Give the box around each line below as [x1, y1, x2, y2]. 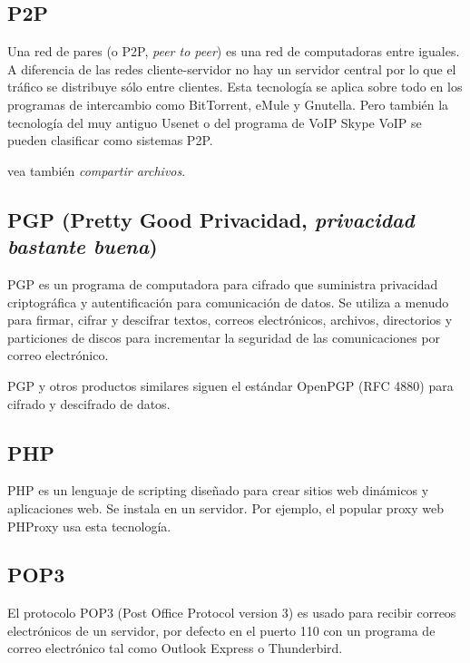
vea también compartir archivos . [7, 161, 186, 180]
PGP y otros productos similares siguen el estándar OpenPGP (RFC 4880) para [7, 375, 454, 395]
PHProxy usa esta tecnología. [7, 516, 171, 535]
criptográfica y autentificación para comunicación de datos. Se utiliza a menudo [7, 292, 449, 311]
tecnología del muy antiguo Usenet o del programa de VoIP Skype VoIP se [7, 112, 422, 132]
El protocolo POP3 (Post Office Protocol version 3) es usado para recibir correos [7, 603, 456, 622]
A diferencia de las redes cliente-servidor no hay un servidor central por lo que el [7, 59, 456, 78]
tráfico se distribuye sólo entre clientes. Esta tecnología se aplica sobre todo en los [7, 77, 463, 96]
